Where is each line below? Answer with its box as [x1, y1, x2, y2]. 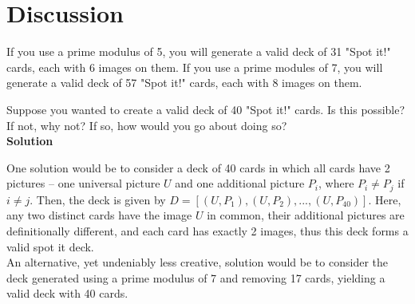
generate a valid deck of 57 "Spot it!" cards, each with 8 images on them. [6, 74, 362, 91]
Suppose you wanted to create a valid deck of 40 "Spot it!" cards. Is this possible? [6, 101, 405, 117]
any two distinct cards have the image [6, 207, 192, 223]
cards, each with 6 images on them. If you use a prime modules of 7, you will [6, 58, 383, 75]
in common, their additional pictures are [207, 207, 405, 223]
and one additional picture [175, 175, 305, 191]
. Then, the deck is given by [30, 191, 166, 207]
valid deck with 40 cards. [6, 285, 128, 302]
